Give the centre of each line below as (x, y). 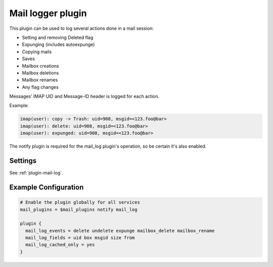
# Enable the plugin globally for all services (80, 203)
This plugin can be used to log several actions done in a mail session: (82, 28)
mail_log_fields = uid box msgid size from (80, 238)
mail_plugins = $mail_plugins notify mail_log (79, 209)
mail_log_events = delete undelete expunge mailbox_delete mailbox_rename (120, 231)
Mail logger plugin (48, 13)
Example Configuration (47, 187)
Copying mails (37, 52)
